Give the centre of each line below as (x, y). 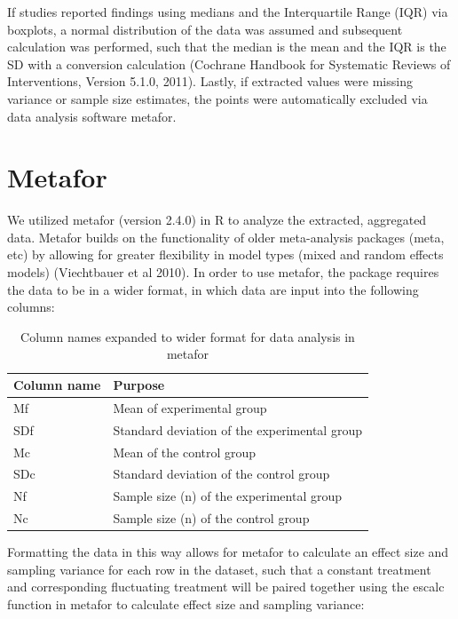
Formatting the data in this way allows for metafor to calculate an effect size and (228, 552)
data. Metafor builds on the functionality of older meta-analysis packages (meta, (226, 237)
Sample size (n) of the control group (211, 518)
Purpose (139, 385)
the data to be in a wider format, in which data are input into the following (213, 289)
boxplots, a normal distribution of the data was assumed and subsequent (205, 29)
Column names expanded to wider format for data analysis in (188, 336)
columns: (31, 307)
